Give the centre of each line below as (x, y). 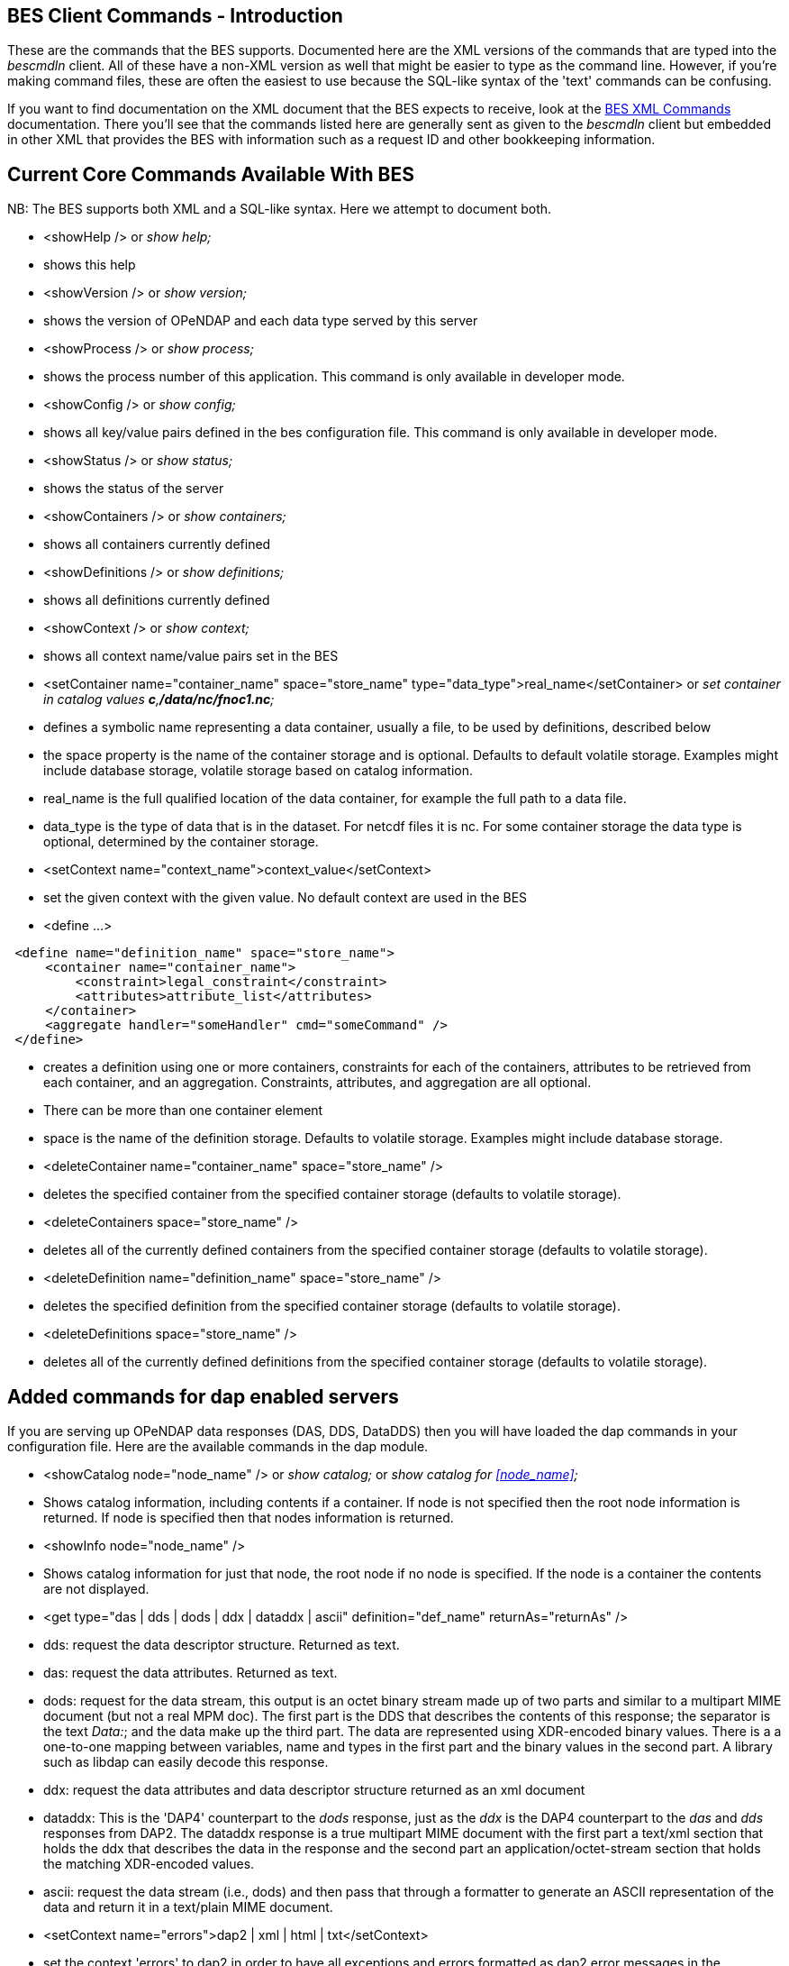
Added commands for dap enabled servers (203, 1396)
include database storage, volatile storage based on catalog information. (258, 771)
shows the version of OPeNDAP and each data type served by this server (261, 321)
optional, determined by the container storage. (181, 842)
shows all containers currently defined (157, 544)
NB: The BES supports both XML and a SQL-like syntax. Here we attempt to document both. (280, 209)
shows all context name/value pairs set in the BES (191, 656)
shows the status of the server (134, 489)
